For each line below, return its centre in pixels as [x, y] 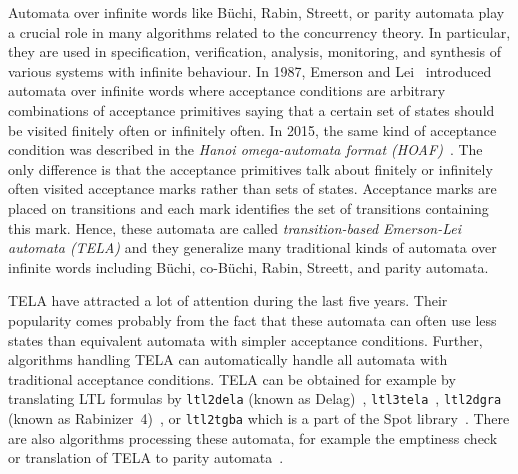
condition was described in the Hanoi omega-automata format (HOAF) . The [245, 149]
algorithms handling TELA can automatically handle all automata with [228, 359]
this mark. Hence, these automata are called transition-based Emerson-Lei [234, 227]
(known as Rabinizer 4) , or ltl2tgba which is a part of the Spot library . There [259, 417]
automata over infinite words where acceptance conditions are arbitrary [227, 90]
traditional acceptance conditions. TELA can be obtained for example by [232, 378]
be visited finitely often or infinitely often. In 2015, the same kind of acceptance [252, 129]
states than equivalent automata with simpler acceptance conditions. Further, [245, 339]
